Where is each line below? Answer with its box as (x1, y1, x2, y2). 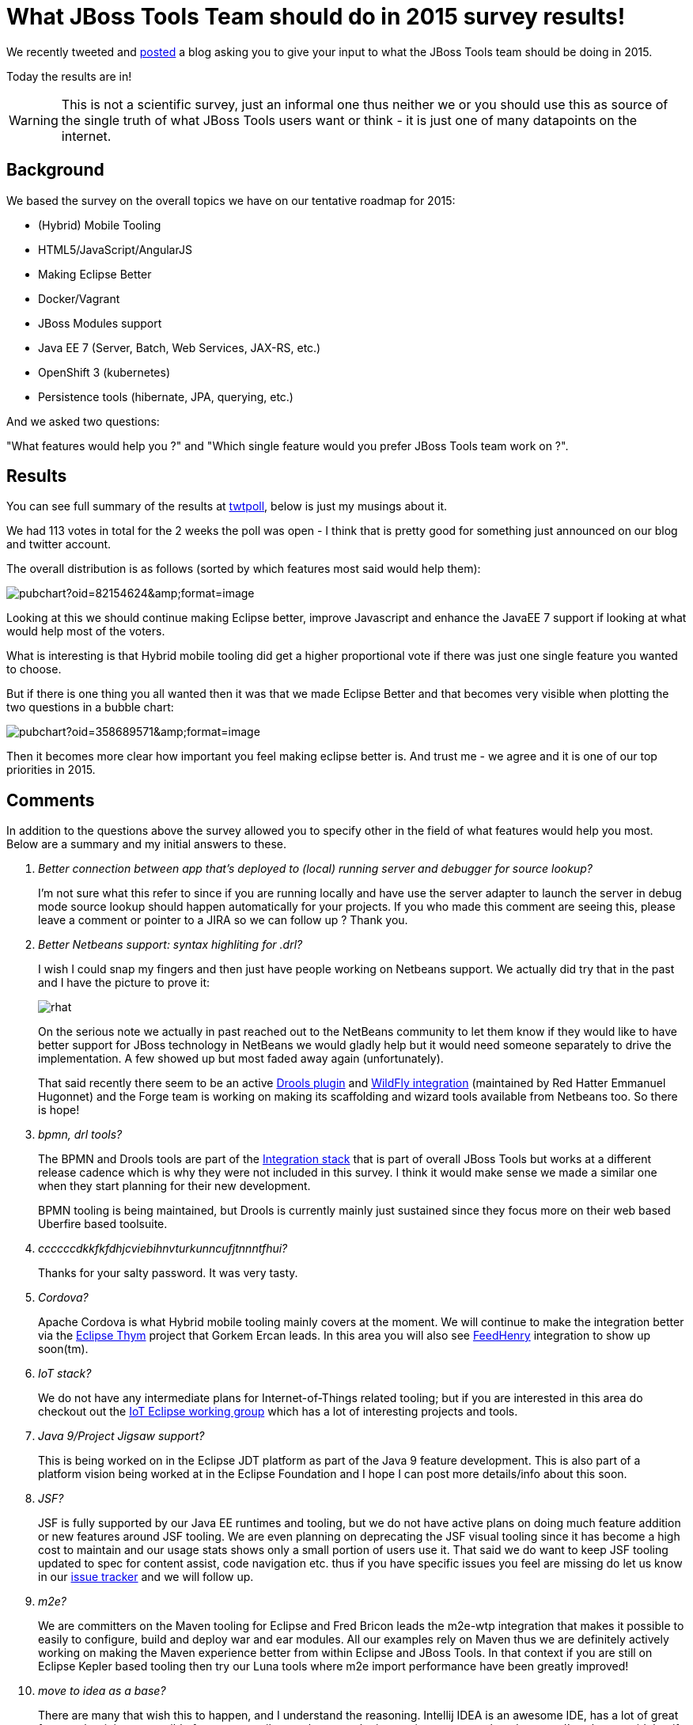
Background (6, 160, 104, 180)
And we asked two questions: (6, 414, 160, 428)
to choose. (6, 662, 62, 677)
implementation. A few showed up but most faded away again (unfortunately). (38, 1052, 444, 1066)
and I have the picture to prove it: (38, 976, 210, 990)
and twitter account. (6, 537, 112, 552)
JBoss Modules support (38, 316, 162, 330)
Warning (9, 112, 59, 128)
